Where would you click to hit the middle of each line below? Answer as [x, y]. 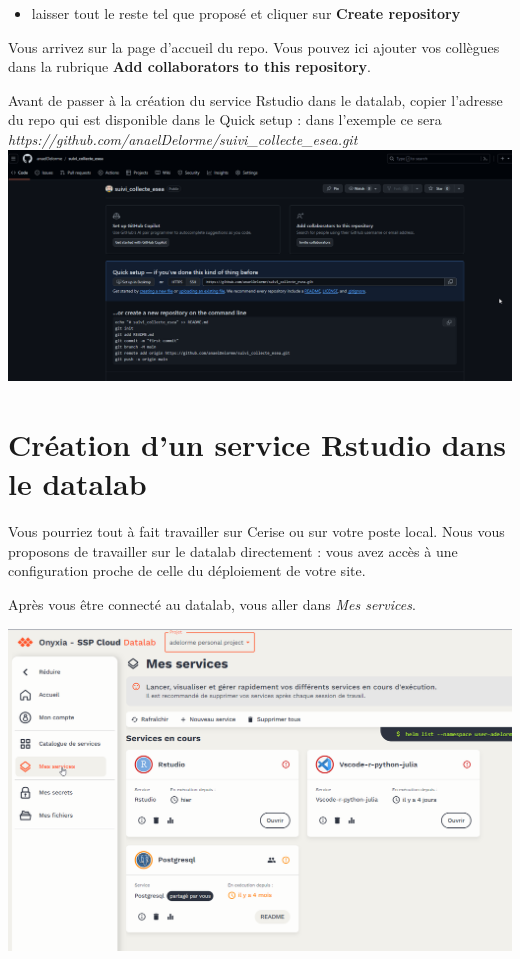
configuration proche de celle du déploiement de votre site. [187, 570]
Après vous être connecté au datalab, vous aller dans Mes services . [212, 604]
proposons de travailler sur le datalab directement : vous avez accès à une [233, 550]
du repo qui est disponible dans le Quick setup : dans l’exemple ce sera [225, 119]
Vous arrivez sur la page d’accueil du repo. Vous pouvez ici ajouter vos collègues [254, 46]
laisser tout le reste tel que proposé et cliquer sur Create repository [246, 13]
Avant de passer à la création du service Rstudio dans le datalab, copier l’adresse [255, 99]
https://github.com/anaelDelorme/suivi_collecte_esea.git [183, 138]
